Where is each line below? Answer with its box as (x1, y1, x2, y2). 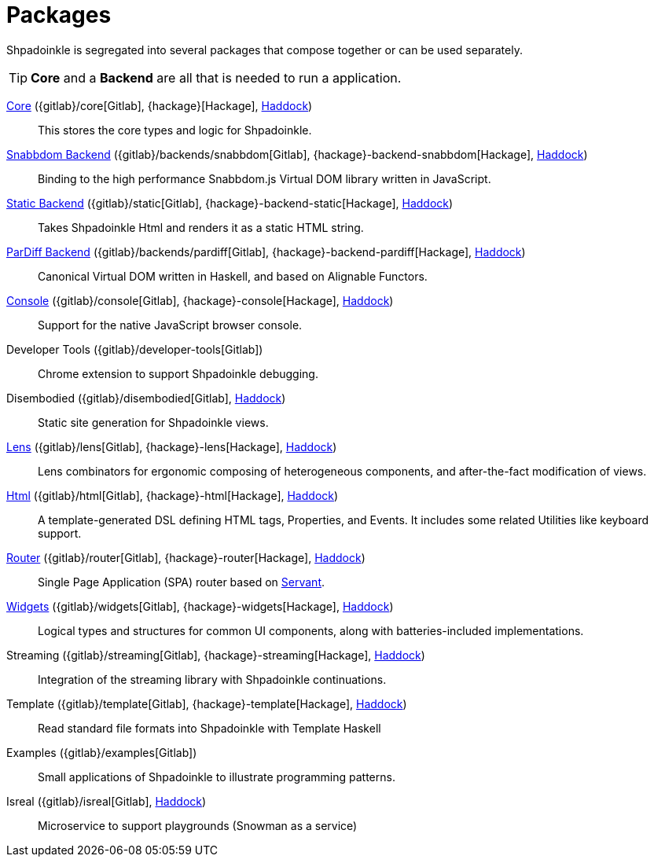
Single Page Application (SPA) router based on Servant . (38, 575, 325, 589)
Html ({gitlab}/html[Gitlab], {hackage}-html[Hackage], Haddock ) (6, 488, 339, 502)
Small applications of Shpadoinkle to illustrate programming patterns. (38, 769, 395, 784)
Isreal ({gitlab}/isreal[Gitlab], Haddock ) (6, 794, 207, 808)
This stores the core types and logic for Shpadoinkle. (38, 123, 312, 137)
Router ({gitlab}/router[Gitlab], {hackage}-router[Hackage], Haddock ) (6, 550, 366, 564)
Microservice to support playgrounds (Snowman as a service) (38, 818, 358, 832)
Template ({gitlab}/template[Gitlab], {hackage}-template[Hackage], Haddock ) (6, 696, 407, 711)
